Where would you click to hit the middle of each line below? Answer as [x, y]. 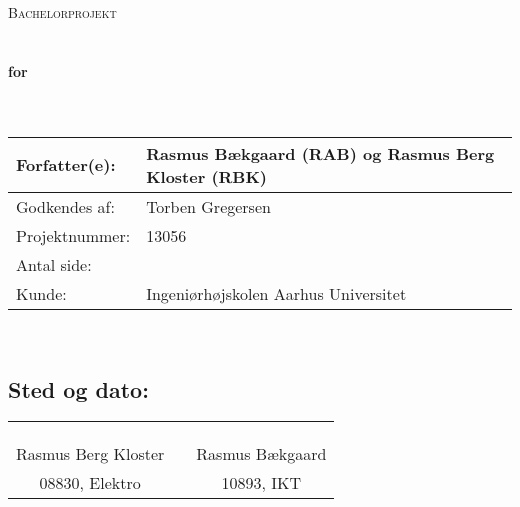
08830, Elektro [90, 483]
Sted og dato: [78, 388]
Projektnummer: [73, 235]
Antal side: [54, 264]
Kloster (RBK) [207, 176]
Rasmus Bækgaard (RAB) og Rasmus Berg [320, 153]
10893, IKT [261, 483]
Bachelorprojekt [62, 12]
